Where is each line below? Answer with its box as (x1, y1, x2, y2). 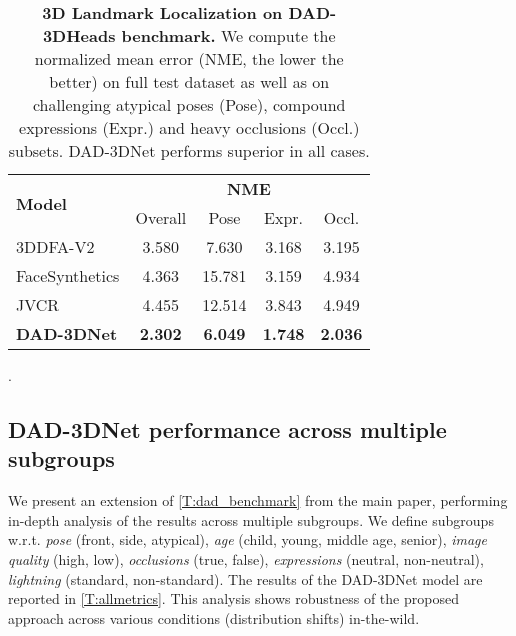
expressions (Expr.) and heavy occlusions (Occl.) (19, 116, 360, 139)
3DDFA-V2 (16, 235, 95, 258)
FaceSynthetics (16, 264, 120, 287)
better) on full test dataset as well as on (49, 70, 330, 93)
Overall (135, 206, 187, 229)
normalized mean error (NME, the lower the (34, 47, 344, 70)
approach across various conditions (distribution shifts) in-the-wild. (8, 607, 420, 628)
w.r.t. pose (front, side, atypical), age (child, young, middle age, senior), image (8, 529, 487, 550)
